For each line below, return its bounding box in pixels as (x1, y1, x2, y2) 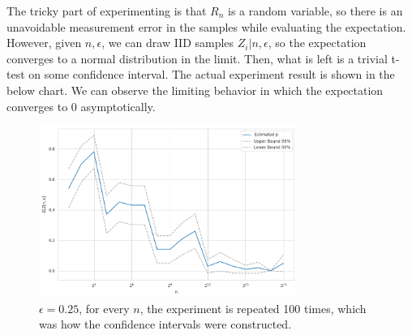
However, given (6, 34, 82, 51)
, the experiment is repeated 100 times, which (139, 299, 367, 316)
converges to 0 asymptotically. (6, 97, 156, 114)
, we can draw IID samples (101, 34, 234, 51)
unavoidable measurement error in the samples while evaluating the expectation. (6, 18, 406, 35)
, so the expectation (268, 34, 367, 51)
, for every (79, 299, 130, 316)
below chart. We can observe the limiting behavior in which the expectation (6, 81, 384, 98)
